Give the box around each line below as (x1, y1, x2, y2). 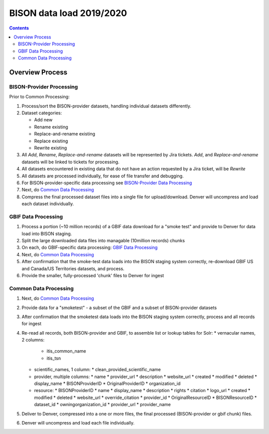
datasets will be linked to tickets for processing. (21, 159, 120, 165)
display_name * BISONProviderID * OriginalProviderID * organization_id (34, 381, 181, 387)
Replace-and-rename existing (34, 131, 96, 137)
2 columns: (21, 337, 45, 343)
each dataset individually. (21, 201, 74, 207)
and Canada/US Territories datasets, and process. (21, 265, 125, 272)
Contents (9, 25, 29, 31)
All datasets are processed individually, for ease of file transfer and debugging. (21, 173, 184, 179)
